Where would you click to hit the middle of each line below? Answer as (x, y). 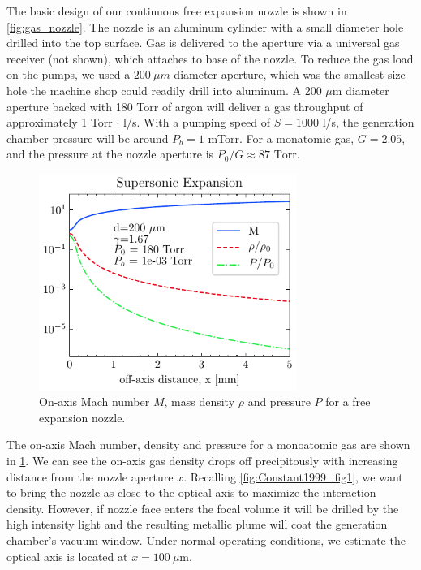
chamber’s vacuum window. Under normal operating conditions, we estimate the (206, 540)
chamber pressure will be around (88, 138)
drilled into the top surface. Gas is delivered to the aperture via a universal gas (203, 43)
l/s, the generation (368, 122)
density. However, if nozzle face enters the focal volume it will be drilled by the (203, 508)
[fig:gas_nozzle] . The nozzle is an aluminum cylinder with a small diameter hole (205, 26)
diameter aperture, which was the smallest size (290, 74)
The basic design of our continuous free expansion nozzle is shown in (177, 11)
